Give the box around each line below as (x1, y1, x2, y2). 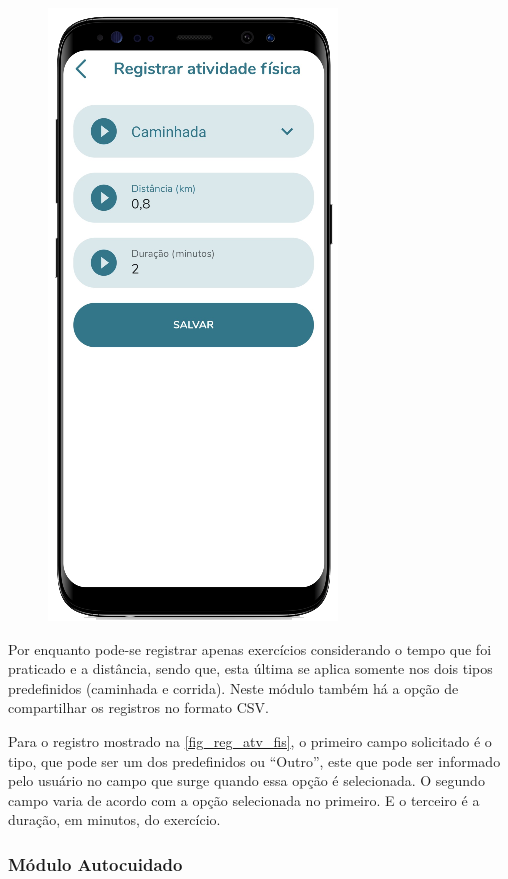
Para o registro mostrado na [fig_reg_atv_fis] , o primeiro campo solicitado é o (8, 730, 492, 751)
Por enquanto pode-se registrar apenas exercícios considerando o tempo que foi (8, 638, 492, 659)
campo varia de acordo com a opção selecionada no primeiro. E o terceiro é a (8, 789, 480, 810)
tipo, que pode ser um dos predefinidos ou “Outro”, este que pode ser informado (8, 750, 501, 771)
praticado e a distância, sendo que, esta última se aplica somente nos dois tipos (8, 658, 493, 679)
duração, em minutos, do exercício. (8, 809, 221, 830)
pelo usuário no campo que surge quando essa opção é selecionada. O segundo (8, 770, 485, 791)
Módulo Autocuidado (8, 851, 183, 876)
